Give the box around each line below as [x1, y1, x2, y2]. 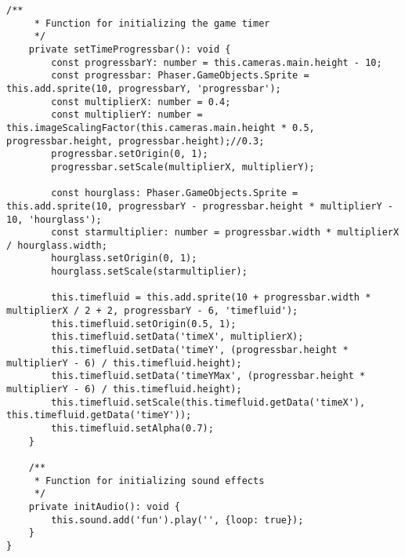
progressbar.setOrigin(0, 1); [51, 148, 208, 160]
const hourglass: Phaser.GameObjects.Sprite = [51, 187, 298, 199]
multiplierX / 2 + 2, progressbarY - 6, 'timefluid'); [6, 305, 298, 317]
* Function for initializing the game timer [34, 17, 270, 29]
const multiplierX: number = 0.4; [51, 96, 231, 107]
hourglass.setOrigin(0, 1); [51, 253, 197, 264]
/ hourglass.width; [6, 239, 107, 251]
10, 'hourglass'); [6, 213, 102, 225]
